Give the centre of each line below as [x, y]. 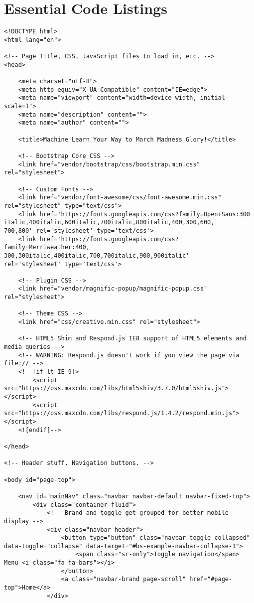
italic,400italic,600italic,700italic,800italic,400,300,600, [109, 223]
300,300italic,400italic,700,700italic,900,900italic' [97, 255]
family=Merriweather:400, [47, 247]
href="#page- [211, 579]
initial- [214, 98]
